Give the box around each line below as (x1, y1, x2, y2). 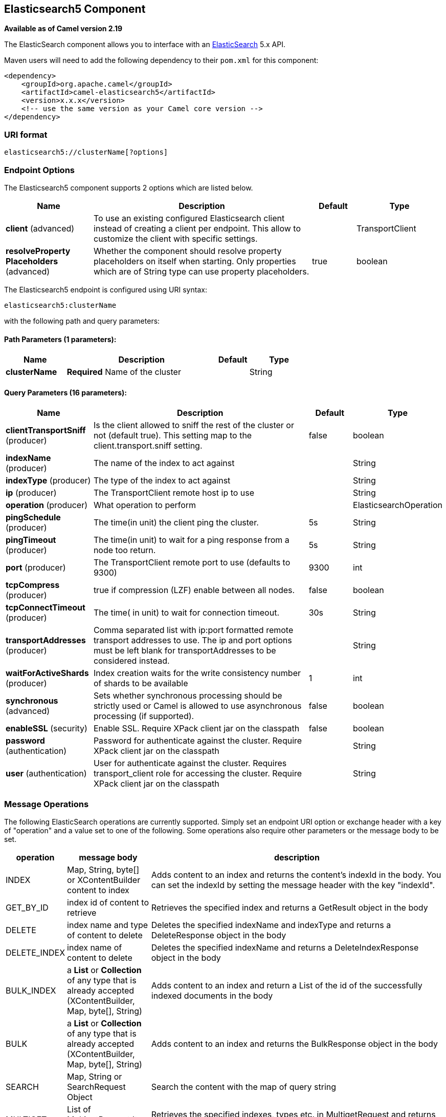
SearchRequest (67, 1082, 126, 1092)
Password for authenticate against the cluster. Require (93, 735, 302, 746)
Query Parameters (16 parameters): (4, 388, 127, 397)
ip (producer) (6, 488, 57, 498)
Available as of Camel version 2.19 (4, 24, 123, 33)
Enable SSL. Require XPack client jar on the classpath (93, 723, 300, 734)
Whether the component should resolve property (94, 245, 282, 256)
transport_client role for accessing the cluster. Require (93, 768, 302, 779)
